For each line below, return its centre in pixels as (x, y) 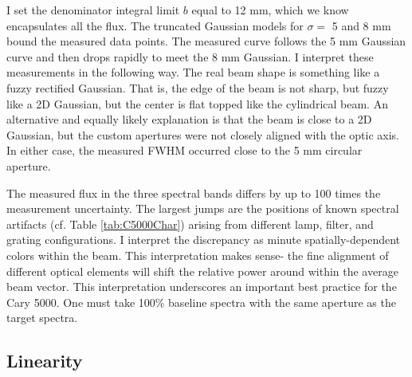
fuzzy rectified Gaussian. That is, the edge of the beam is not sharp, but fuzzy (198, 87)
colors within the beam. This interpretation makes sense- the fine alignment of (198, 255)
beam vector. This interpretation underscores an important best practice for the (202, 287)
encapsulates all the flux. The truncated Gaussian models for (155, 25)
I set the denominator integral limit (93, 10)
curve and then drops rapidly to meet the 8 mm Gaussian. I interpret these (190, 56)
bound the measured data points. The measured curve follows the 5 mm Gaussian (206, 41)
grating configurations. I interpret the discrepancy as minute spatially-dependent (204, 240)
